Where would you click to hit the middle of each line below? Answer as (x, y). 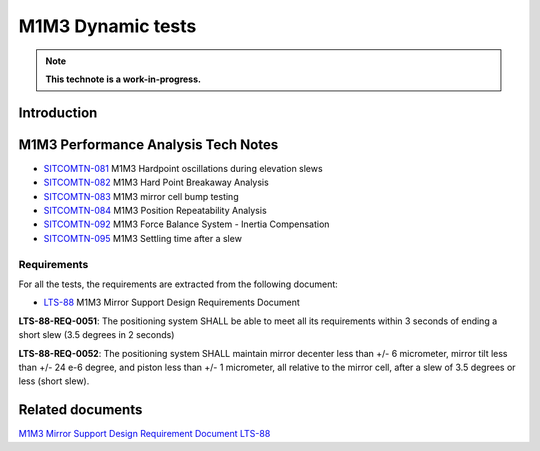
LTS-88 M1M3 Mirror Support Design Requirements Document (171, 302)
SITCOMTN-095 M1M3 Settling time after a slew (142, 238)
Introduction (58, 112)
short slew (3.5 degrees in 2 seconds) (96, 335)
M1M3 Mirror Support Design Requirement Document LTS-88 (144, 434)
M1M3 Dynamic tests (107, 26)
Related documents (80, 410)
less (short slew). (54, 381)
